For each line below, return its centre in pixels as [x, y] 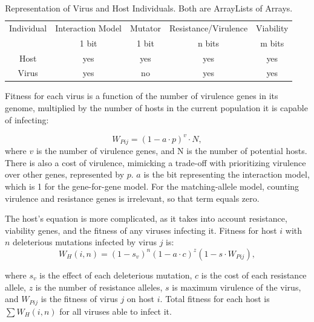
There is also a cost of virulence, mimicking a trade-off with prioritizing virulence [155, 162]
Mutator [145, 27]
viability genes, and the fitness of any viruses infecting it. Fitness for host [141, 230]
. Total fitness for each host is [215, 299]
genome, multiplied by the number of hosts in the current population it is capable [156, 108]
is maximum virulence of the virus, [237, 287]
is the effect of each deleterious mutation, [116, 275]
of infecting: [27, 119]
